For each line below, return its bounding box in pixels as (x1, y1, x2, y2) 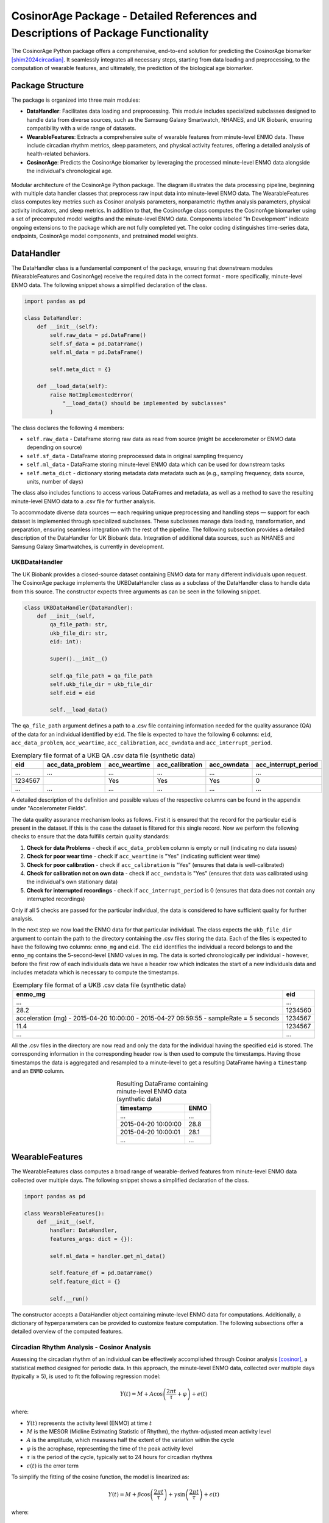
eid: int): (49, 638, 82, 645)
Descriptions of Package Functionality (11, 26, 209, 40)
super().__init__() (49, 655, 108, 662)
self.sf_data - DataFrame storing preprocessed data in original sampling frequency (26, 452, 244, 459)
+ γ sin (168, 1491, 186, 1498)
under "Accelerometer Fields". (11, 805, 87, 812)
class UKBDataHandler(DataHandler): (24, 604, 134, 611)
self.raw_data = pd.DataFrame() (49, 332, 146, 339)
